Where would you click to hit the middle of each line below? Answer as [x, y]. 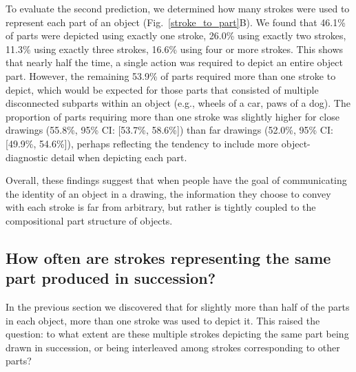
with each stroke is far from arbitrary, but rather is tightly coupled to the [161, 207]
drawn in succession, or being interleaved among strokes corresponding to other [173, 347]
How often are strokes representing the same [168, 257]
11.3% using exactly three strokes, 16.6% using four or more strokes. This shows [175, 49]
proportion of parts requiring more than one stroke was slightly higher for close [172, 116]
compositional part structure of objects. [89, 220]
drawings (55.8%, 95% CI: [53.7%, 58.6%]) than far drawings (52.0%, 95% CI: [169, 130]
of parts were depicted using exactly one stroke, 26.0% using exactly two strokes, [176, 35]
